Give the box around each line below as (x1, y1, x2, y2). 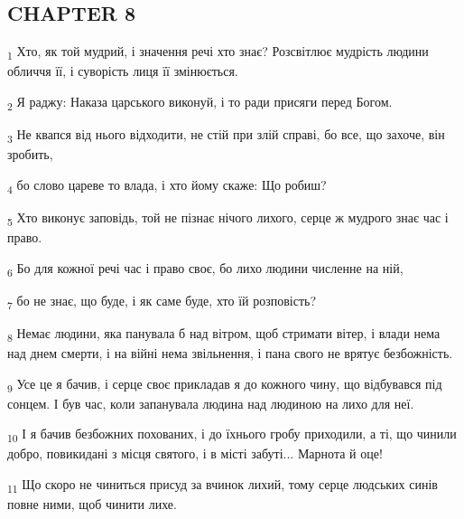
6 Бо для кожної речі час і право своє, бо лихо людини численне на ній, (7, 258, 404, 279)
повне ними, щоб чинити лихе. (7, 495, 177, 514)
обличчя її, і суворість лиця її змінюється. (7, 61, 238, 80)
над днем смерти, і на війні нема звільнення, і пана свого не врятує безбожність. (7, 343, 453, 362)
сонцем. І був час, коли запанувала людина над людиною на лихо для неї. (7, 393, 414, 412)
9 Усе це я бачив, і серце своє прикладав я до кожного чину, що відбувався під (7, 373, 442, 395)
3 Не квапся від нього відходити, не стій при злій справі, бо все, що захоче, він (7, 125, 445, 146)
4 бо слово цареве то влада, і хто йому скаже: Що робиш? (7, 175, 327, 196)
